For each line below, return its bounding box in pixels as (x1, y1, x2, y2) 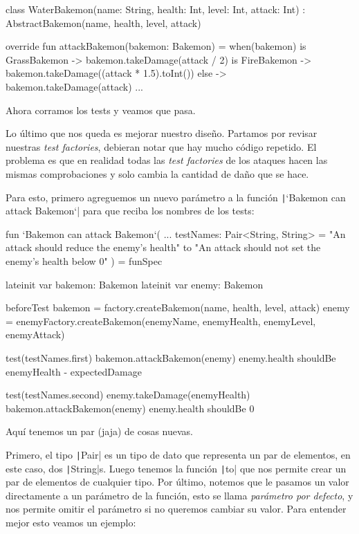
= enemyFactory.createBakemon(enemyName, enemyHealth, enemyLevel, (6, 313, 316, 328)
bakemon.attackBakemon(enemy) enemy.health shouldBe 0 (6, 400, 255, 415)
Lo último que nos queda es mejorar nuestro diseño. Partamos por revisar (6, 126, 317, 140)
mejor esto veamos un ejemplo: (6, 515, 136, 529)
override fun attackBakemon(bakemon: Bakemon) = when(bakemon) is (6, 39, 306, 53)
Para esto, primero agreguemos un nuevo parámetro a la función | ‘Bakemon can (6, 190, 346, 204)
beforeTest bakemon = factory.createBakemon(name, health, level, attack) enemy (6, 300, 350, 315)
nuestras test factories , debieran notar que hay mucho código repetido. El (6, 139, 317, 154)
